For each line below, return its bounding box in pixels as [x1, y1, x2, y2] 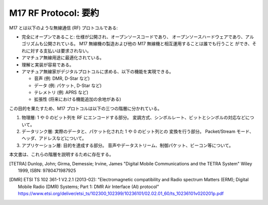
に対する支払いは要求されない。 [25, 48, 91, 54]
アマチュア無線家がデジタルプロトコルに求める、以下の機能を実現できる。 [21, 68, 174, 74]
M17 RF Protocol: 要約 [9, 7, 99, 18]
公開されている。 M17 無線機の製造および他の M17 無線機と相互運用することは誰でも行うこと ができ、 [43, 41, 253, 47]
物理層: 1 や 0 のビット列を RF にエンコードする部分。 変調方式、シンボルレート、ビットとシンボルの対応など [21, 115, 246, 121]
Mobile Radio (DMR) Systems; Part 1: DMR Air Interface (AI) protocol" [18, 184, 159, 190]
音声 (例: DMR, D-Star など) [34, 75, 90, 81]
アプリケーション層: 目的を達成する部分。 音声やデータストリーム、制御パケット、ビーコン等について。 [21, 142, 234, 148]
